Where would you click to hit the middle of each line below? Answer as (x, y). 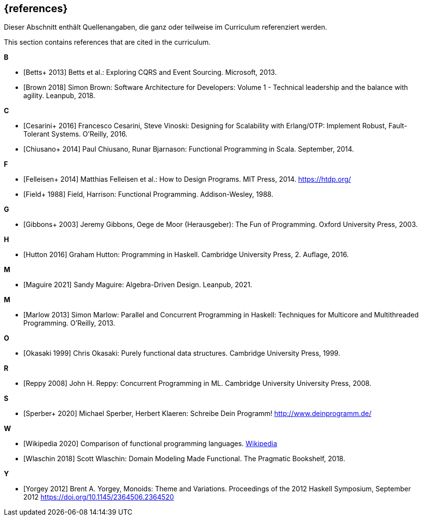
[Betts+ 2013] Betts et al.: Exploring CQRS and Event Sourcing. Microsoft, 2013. (150, 72)
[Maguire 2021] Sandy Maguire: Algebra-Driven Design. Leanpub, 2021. (138, 285)
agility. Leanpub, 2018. (59, 96)
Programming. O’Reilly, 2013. (69, 323)
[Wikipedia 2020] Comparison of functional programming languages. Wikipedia (150, 444)
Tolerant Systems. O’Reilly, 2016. (76, 134)
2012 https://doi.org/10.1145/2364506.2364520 (99, 497)
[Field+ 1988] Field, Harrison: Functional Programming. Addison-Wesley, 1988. (148, 194)
